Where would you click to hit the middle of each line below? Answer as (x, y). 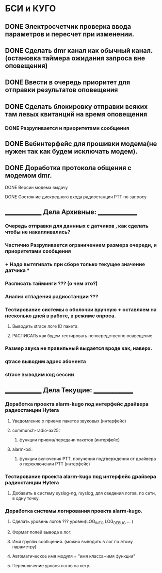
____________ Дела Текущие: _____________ (69, 390)
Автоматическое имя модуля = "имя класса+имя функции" (74, 556)
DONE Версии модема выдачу (36, 187)
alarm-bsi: (22, 449)
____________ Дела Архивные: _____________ (71, 212)
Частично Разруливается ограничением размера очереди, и (81, 245)
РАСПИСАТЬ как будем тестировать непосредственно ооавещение (82, 336)
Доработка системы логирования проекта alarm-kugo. (74, 511)
